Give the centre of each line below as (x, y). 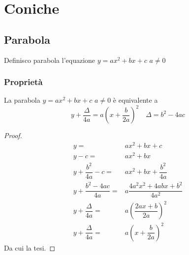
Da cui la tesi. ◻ (30, 247)
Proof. (13, 135)
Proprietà (23, 82)
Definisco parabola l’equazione (50, 60)
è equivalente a (135, 100)
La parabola (22, 100)
